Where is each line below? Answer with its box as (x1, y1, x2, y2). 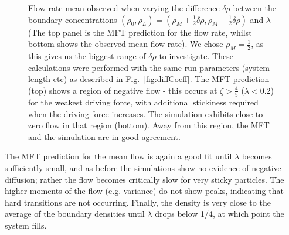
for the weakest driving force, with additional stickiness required (28, 96, 259, 108)
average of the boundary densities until (5, 207, 145, 220)
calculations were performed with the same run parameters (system (28, 61, 270, 73)
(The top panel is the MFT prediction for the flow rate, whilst (28, 26, 252, 38)
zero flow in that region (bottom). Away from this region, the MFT (28, 119, 270, 131)
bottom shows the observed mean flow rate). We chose (28, 38, 223, 50)
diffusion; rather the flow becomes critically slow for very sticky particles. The (5, 173, 284, 185)
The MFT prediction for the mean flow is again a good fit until (5, 150, 232, 162)
